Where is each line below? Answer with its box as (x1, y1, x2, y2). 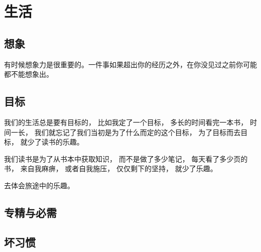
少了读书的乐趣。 (27, 137, 84, 147)
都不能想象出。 (4, 69, 53, 79)
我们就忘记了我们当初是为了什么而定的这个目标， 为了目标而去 (34, 127, 241, 137)
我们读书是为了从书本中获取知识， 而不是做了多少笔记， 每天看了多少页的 (4, 153, 248, 164)
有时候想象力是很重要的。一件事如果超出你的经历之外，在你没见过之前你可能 (4, 59, 257, 69)
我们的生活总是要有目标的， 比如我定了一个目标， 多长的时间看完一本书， (4, 116, 248, 127)
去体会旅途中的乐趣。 (4, 180, 74, 190)
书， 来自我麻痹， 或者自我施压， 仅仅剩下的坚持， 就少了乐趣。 (4, 163, 217, 174)
